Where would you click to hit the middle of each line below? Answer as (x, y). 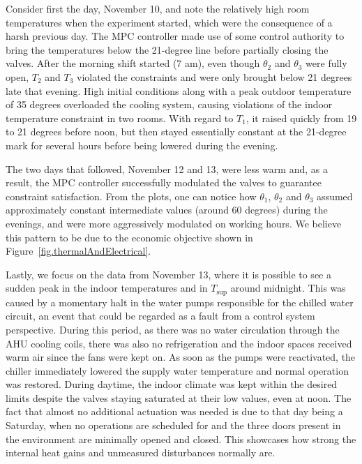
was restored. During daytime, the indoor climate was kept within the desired (172, 384)
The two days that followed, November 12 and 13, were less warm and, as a (167, 169)
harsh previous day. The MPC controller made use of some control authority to (175, 36)
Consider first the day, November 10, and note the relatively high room (158, 8)
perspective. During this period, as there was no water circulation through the (173, 329)
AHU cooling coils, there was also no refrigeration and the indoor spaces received (179, 343)
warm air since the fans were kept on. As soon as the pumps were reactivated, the (181, 357)
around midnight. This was (288, 288)
